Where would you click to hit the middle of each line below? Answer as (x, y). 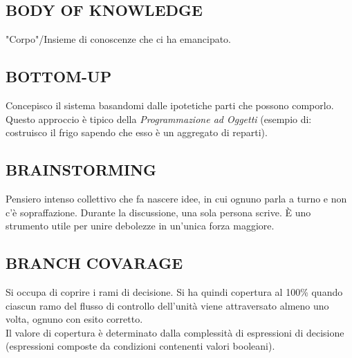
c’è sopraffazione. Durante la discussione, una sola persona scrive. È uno (158, 212)
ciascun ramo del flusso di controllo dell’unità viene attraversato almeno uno (167, 305)
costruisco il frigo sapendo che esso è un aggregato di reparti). (137, 132)
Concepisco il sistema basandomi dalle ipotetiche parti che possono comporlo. (170, 105)
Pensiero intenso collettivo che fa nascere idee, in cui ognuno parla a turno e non (176, 198)
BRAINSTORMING (81, 170)
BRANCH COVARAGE (94, 263)
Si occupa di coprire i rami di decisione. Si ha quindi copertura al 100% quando (174, 291)
